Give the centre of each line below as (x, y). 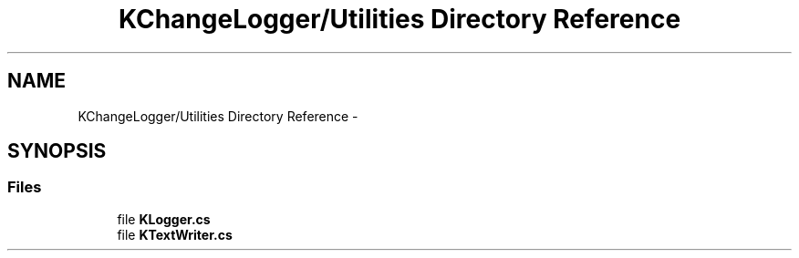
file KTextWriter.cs (175, 234)
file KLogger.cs (164, 219)
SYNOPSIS (57, 151)
